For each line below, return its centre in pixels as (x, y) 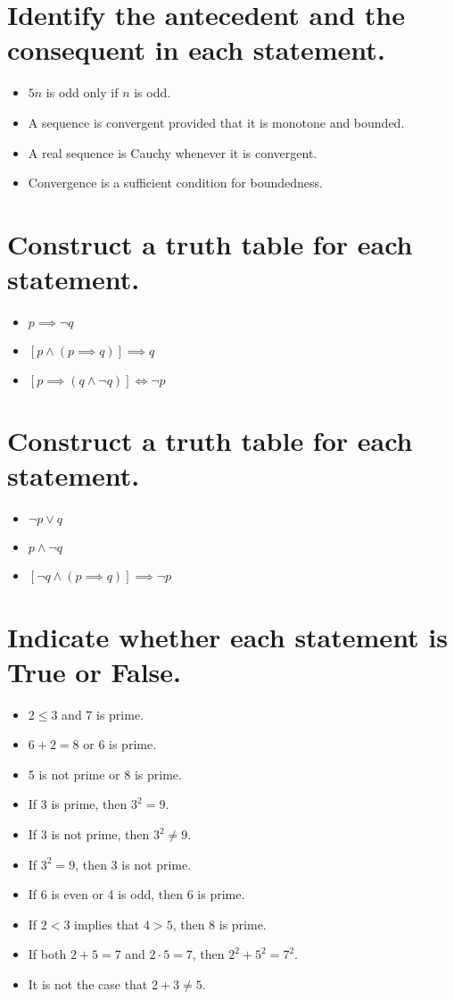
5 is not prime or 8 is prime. (105, 774)
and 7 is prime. (103, 714)
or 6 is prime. (120, 744)
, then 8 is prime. (219, 924)
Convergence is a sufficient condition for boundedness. (175, 183)
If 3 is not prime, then (89, 834)
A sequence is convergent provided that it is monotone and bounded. (216, 122)
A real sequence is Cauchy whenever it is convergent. (173, 152)
